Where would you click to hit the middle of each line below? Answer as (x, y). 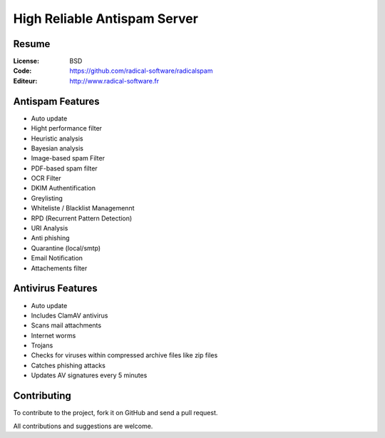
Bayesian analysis (57, 148)
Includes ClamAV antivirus (70, 315)
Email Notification (57, 258)
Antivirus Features (55, 289)
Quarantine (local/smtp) (66, 248)
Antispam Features (56, 101)
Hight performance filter (67, 128)
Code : (22, 71)
